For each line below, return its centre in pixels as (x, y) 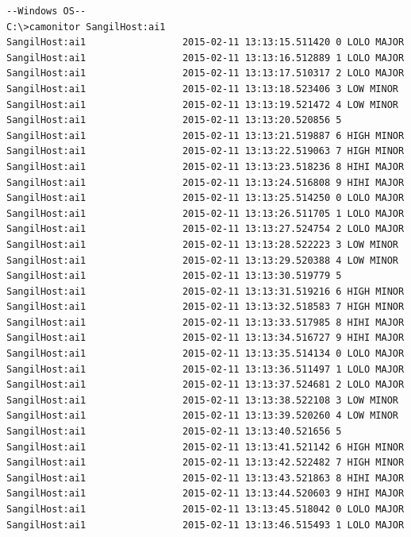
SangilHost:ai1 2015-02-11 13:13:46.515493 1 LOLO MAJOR (205, 525)
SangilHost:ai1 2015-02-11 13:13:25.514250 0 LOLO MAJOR (205, 198)
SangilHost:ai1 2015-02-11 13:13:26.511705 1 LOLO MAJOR (205, 213)
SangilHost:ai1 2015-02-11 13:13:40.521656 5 (174, 432)
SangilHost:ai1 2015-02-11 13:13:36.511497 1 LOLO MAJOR (205, 369)
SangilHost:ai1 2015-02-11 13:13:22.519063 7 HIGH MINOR (205, 151)
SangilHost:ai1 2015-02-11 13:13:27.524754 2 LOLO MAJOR (205, 229)
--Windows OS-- (46, 11)
